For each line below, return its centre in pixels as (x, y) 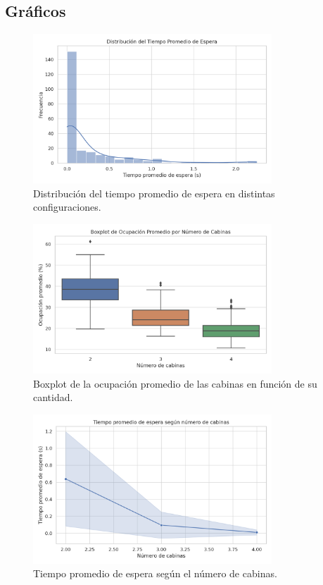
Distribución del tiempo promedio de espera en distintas (154, 193)
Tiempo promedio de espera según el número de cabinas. (155, 573)
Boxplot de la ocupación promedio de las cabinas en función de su (175, 383)
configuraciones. (67, 207)
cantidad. (53, 397)
